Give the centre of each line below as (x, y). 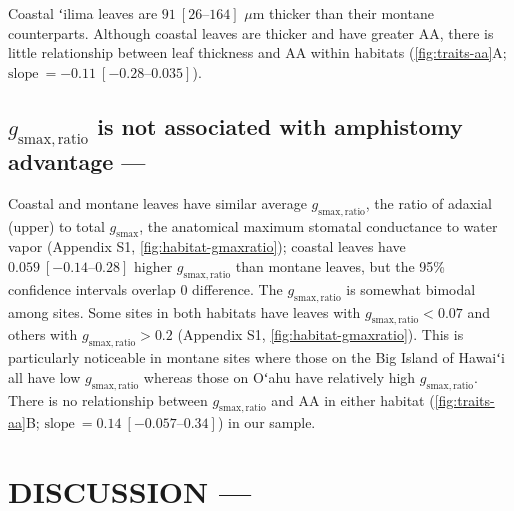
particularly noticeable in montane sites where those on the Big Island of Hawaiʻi (256, 357)
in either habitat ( (379, 399)
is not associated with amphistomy (280, 125)
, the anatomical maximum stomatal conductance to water (318, 225)
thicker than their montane (351, 13)
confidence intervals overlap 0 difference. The (145, 288)
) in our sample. (266, 422)
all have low (44, 376)
